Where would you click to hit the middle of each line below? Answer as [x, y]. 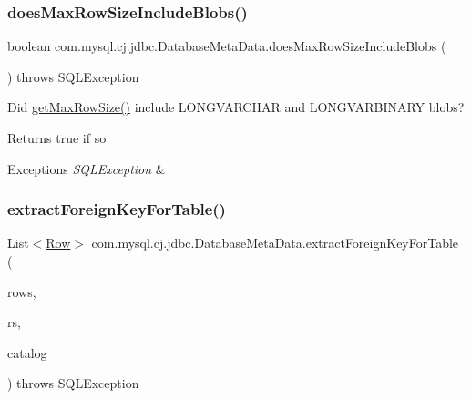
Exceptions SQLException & [87, 168]
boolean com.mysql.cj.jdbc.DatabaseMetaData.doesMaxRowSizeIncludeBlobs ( [227, 46]
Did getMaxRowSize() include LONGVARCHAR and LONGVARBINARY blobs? [236, 107]
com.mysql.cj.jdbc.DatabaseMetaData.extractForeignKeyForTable [275, 243]
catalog [27, 352]
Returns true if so [57, 138]
